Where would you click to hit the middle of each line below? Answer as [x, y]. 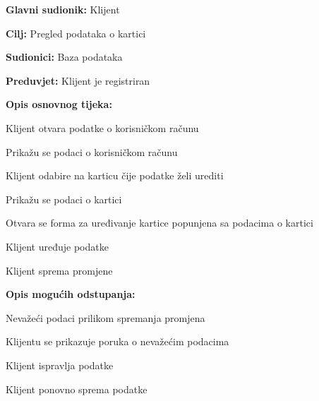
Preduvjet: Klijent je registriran [78, 80]
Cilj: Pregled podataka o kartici [76, 33]
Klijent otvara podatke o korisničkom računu [102, 127]
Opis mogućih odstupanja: [71, 294]
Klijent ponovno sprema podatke [77, 389]
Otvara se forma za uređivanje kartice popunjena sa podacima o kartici [159, 223]
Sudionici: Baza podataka [64, 57]
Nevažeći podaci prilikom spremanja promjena [106, 317]
